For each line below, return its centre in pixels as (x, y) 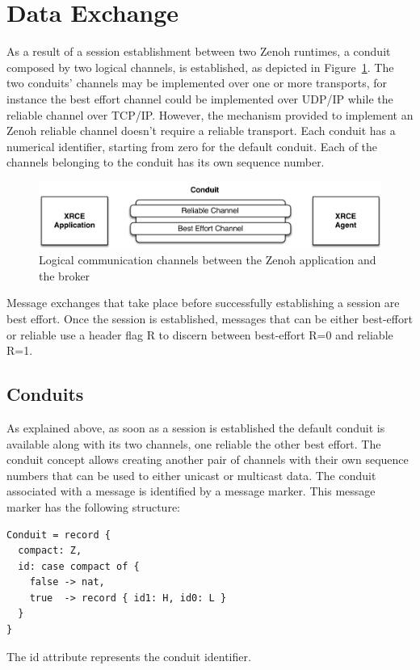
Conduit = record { (59, 535)
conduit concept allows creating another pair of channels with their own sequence (208, 459)
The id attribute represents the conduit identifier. (129, 656)
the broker (65, 275)
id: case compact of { (79, 566)
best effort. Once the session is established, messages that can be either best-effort (210, 318)
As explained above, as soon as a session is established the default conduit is (196, 427)
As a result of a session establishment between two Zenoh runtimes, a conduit (199, 51)
